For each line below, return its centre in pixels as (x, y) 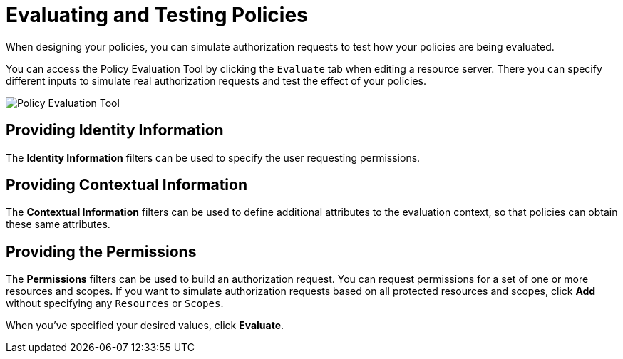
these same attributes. (58, 224)
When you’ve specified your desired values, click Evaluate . (145, 326)
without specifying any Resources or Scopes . (115, 303)
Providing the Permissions (101, 251)
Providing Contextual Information (127, 185)
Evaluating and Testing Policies (157, 15)
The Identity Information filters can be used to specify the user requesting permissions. (213, 157)
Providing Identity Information (115, 130)
